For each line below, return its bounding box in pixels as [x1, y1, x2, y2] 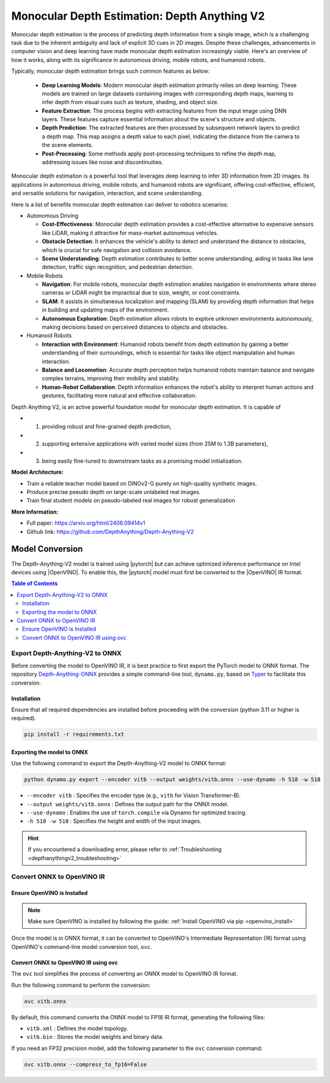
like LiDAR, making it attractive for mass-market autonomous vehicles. [42, 229, 219, 236]
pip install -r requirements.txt [24, 731, 125, 738]
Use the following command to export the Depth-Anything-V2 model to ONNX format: [11, 760, 227, 767]
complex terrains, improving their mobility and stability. [42, 375, 180, 382]
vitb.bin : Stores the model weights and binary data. [26, 1033, 164, 1041]
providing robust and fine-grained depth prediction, [42, 423, 172, 430]
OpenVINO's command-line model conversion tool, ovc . [11, 943, 152, 950]
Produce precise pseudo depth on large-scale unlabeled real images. [26, 489, 201, 496]
